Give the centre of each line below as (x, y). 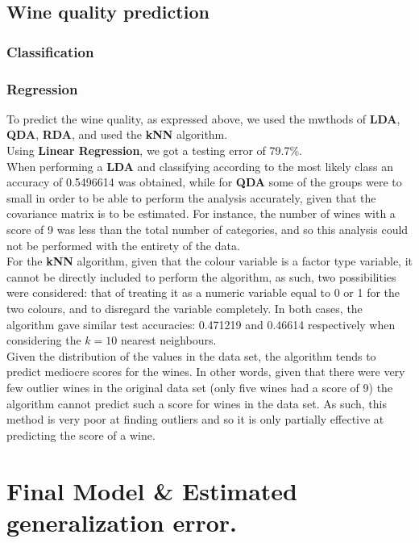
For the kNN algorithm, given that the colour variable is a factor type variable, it (210, 261)
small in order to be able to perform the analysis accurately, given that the (191, 197)
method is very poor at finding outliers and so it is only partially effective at (195, 419)
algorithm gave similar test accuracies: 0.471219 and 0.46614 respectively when (201, 324)
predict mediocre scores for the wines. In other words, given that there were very (206, 372)
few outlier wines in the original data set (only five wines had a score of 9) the (200, 387)
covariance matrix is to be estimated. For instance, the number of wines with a (201, 213)
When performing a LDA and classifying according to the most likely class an (200, 166)
